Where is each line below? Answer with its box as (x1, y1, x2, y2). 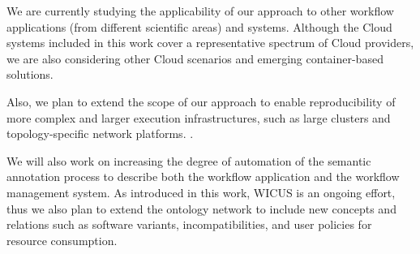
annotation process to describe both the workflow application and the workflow (6, 168, 400, 185)
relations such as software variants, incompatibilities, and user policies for (6, 216, 372, 233)
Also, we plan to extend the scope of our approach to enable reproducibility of (6, 93, 396, 110)
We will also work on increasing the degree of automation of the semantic (6, 152, 371, 169)
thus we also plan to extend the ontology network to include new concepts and (6, 200, 396, 217)
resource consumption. (6, 231, 118, 248)
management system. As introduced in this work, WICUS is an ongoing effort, (6, 183, 396, 200)
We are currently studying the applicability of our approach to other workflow (6, 2, 394, 19)
